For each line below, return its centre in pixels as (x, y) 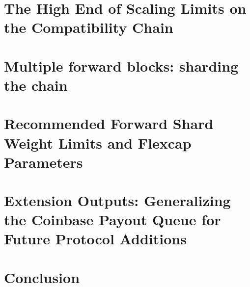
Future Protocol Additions (95, 239)
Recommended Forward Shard (109, 123)
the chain (36, 85)
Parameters (43, 162)
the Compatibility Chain (89, 27)
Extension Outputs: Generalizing (117, 200)
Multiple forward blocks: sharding (121, 65)
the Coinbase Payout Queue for (112, 220)
